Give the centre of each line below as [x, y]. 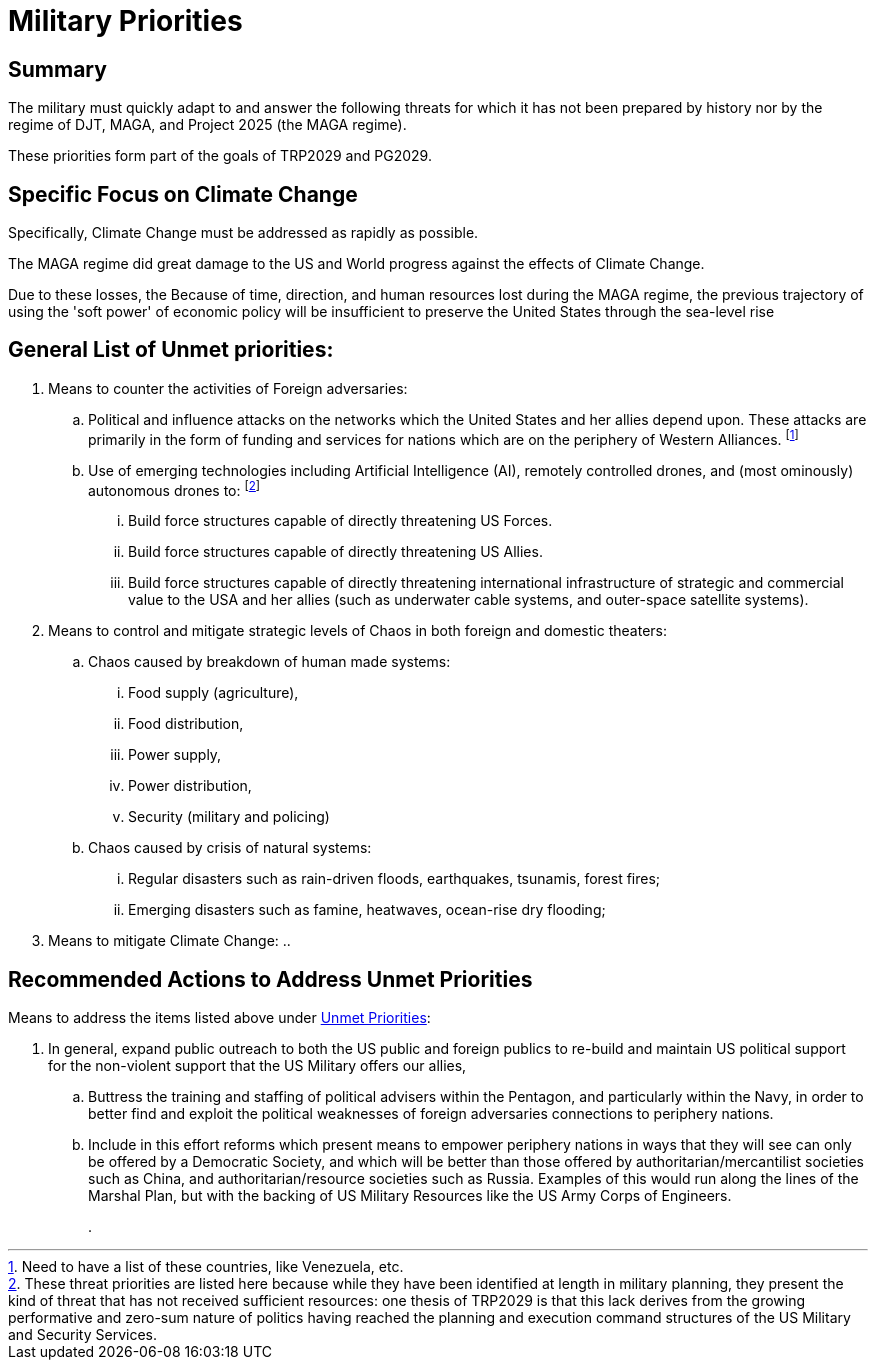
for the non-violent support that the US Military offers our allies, [257, 1066]
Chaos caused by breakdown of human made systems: [269, 662]
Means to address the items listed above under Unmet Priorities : [219, 1018]
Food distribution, [186, 724]
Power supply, [175, 755]
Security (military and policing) [229, 817]
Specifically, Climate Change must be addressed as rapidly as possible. [243, 233]
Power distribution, [190, 786]
